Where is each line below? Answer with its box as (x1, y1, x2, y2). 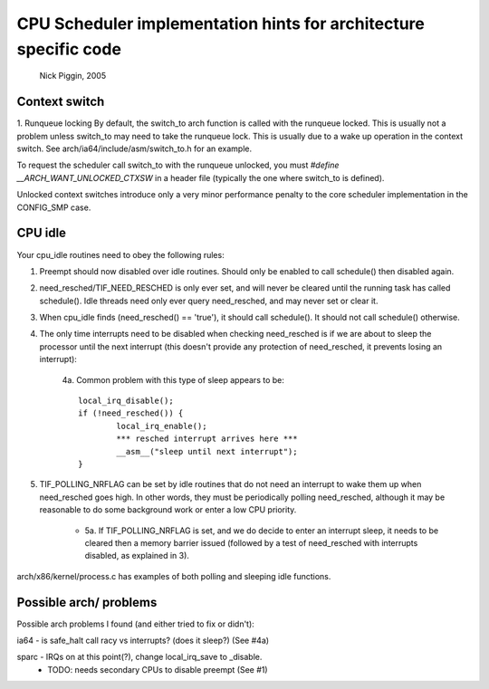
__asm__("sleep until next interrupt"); (116, 446, 298, 456)
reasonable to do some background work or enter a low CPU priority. (39, 504, 297, 515)
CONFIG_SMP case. (16, 202, 91, 213)
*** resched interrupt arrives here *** (116, 434, 298, 444)
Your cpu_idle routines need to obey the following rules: (16, 249, 225, 260)
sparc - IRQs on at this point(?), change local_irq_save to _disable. (16, 652, 263, 663)
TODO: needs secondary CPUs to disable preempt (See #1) (47, 664, 268, 675)
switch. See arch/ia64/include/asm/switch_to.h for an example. (16, 143, 253, 154)
